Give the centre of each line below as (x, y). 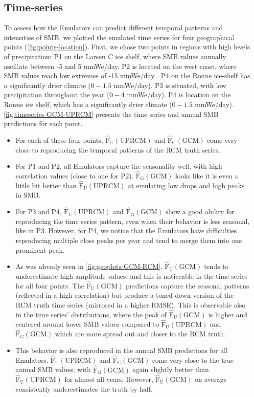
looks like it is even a (207, 175)
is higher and (228, 314)
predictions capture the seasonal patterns (187, 285)
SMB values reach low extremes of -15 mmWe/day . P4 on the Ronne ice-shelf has (127, 76)
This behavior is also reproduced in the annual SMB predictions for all (121, 350)
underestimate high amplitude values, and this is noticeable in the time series (131, 276)
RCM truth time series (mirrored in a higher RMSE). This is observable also (130, 304)
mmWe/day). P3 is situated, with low (170, 85)
